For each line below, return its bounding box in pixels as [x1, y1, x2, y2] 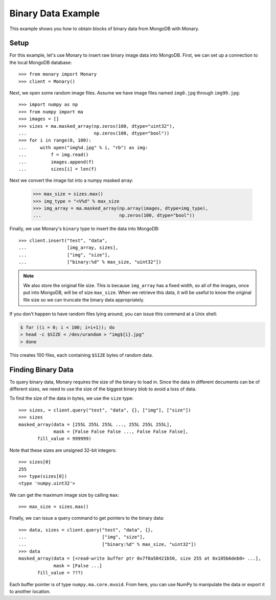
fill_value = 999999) [37, 436, 91, 442]
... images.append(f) [18, 159, 95, 165]
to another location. [9, 588, 51, 594]
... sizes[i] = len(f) [18, 166, 97, 172]
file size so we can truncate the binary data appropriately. [23, 296, 145, 303]
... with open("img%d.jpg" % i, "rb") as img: [18, 145, 148, 150]
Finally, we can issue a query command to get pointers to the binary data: [9, 515, 165, 521]
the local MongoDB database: [9, 59, 72, 65]
